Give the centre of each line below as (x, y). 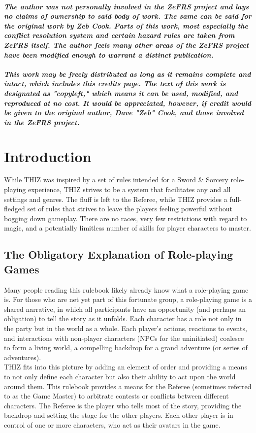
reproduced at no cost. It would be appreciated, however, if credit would (128, 103)
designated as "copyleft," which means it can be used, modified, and (121, 93)
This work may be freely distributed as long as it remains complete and (128, 74)
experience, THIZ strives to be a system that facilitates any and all (129, 189)
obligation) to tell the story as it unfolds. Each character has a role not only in (123, 318)
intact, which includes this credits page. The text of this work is (115, 83)
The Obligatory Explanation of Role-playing (119, 254)
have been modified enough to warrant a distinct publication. (109, 54)
